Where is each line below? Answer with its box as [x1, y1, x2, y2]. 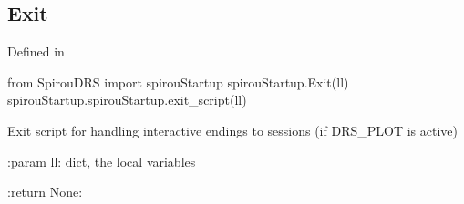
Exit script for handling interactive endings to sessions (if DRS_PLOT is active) [7, 120, 458, 139]
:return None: [7, 182, 83, 201]
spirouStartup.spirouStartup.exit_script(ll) [7, 90, 247, 109]
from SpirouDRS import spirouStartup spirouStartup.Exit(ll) [7, 72, 349, 91]
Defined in [7, 42, 65, 61]
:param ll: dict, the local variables [7, 151, 196, 170]
